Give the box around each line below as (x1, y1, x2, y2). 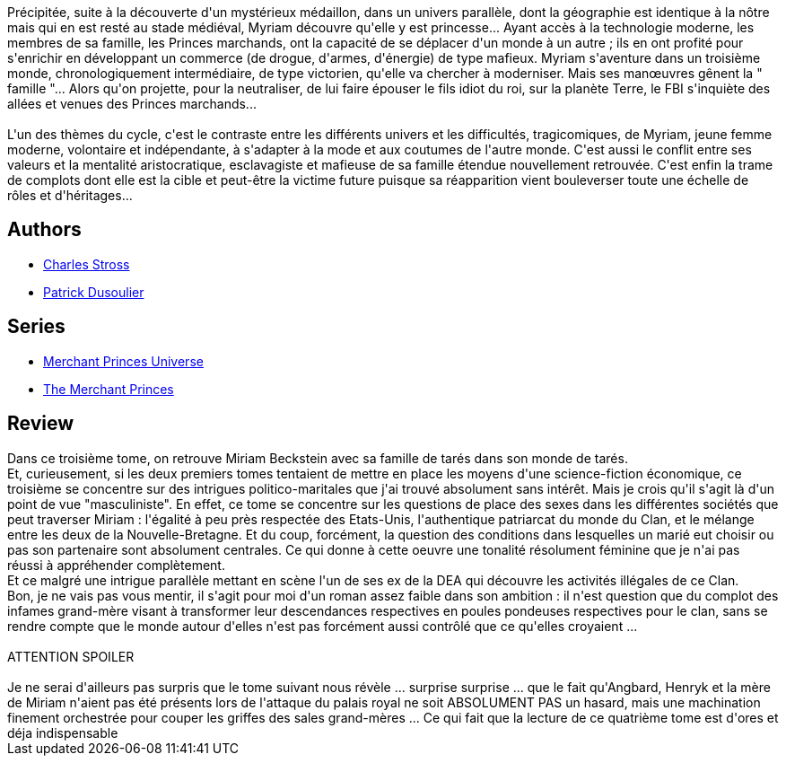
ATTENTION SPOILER (7, 648, 135, 664)
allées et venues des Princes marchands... (7, 96, 257, 111)
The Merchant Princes (43, 381, 174, 397)
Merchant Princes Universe (43, 353, 204, 369)
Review (7, 412, 74, 435)
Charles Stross (43, 256, 130, 272)
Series (7, 315, 65, 338)
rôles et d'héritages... (7, 188, 133, 203)
